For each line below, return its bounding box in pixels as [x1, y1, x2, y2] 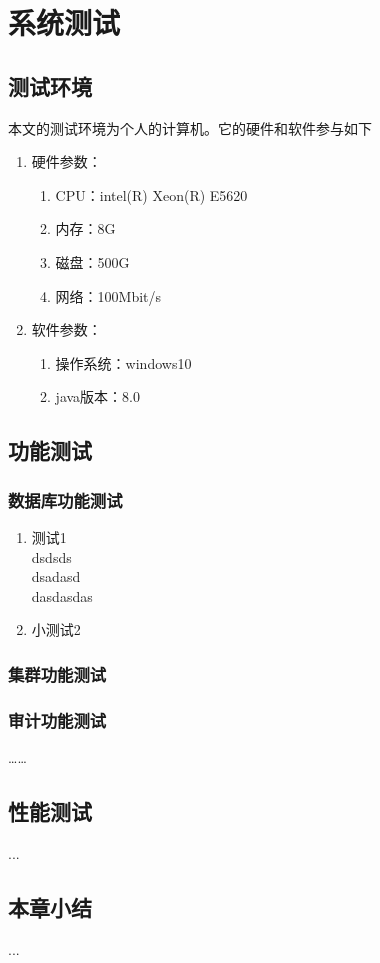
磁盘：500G [55, 251, 130, 272]
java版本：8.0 [55, 386, 140, 407]
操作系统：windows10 [55, 352, 192, 373]
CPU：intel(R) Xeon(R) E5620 [55, 184, 248, 205]
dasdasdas [31, 585, 93, 606]
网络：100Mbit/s [55, 285, 162, 306]
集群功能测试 [8, 661, 107, 686]
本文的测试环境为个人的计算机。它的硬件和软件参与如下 [8, 117, 372, 138]
